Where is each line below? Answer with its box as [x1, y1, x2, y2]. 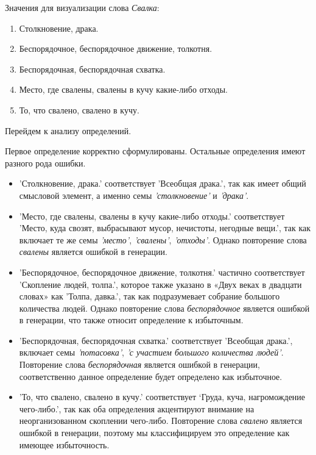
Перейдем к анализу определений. [5, 124, 132, 137]
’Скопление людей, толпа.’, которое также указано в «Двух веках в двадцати [19, 278, 302, 290]
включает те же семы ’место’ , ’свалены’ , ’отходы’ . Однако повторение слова [19, 233, 307, 246]
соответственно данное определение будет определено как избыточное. [19, 370, 283, 382]
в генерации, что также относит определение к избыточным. [19, 313, 244, 326]
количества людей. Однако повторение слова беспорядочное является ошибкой [19, 301, 310, 314]
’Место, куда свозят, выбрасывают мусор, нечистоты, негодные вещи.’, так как [19, 221, 311, 234]
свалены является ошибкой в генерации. [19, 245, 167, 258]
